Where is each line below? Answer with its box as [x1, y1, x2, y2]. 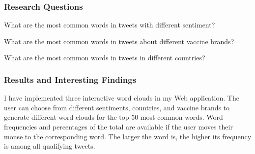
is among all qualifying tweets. [4, 141, 95, 151]
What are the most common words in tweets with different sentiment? [4, 20, 215, 30]
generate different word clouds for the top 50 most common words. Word [4, 112, 223, 122]
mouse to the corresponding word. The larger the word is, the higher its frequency [4, 131, 252, 141]
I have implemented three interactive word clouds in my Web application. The [4, 93, 239, 103]
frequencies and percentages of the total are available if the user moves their [4, 122, 233, 131]
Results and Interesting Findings [4, 73, 137, 85]
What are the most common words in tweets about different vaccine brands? [4, 36, 234, 46]
